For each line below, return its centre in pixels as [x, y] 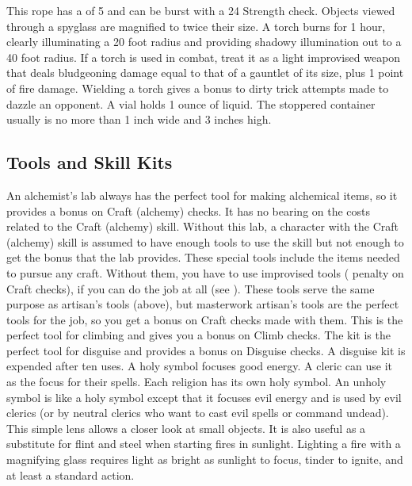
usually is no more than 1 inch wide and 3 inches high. [139, 119]
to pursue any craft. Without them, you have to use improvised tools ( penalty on [205, 272]
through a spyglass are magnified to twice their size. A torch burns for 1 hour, [196, 26]
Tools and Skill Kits [90, 162]
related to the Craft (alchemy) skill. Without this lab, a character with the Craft [203, 226]
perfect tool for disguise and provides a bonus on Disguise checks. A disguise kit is [206, 350]
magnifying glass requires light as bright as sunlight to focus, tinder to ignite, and [205, 459]
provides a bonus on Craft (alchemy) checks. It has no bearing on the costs [189, 210]
